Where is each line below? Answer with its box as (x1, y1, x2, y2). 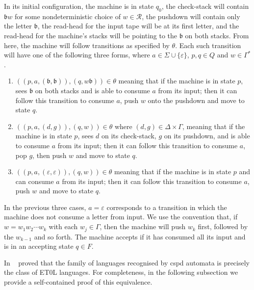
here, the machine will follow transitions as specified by (4, 40, 170, 50)
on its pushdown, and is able (164, 131, 250, 141)
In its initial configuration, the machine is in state (4, 1, 154, 11)
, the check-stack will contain (161, 1, 249, 11)
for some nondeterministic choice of (14, 11, 121, 21)
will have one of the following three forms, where (4, 50, 150, 60)
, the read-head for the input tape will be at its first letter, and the (37, 21, 239, 31)
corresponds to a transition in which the (106, 202, 227, 212)
